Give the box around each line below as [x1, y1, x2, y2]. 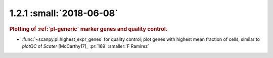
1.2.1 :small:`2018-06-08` [9, 8, 118, 19]
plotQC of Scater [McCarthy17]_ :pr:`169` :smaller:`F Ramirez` [22, 43, 149, 49]
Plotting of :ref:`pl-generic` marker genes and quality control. [9, 25, 168, 32]
